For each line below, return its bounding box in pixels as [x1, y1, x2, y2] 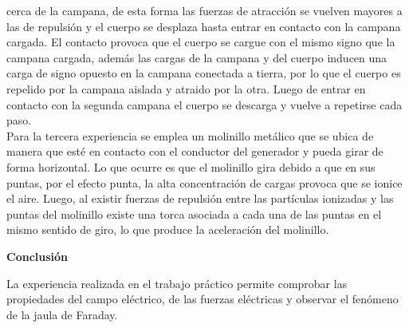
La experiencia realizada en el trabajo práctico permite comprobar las [6, 275, 348, 291]
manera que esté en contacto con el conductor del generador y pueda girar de [6, 143, 383, 160]
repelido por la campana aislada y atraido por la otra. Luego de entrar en [6, 80, 366, 97]
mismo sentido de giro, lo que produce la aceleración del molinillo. [6, 221, 329, 238]
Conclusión [6, 247, 69, 264]
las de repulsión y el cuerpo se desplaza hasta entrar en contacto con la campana [6, 18, 401, 34]
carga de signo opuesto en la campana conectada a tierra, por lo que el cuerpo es [6, 65, 401, 81]
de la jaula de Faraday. [6, 306, 118, 322]
